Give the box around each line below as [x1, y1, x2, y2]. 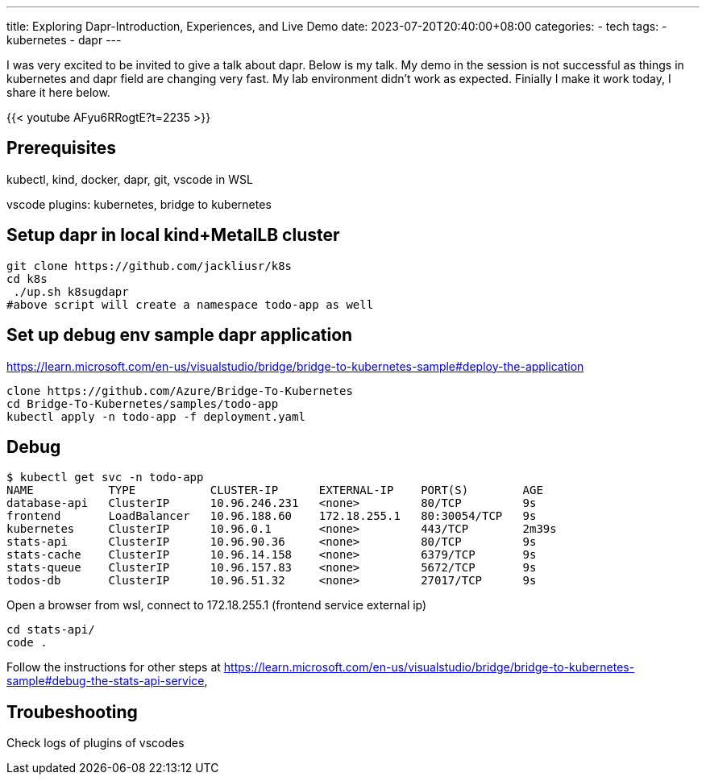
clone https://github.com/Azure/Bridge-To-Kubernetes [6, 384, 353, 397]
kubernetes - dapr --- [6, 33, 122, 47]
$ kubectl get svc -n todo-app [6, 471, 204, 484]
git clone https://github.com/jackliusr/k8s [6, 259, 293, 272]
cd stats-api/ [6, 623, 95, 637]
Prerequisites [6, 138, 116, 159]
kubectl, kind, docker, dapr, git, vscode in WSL [6, 172, 253, 186]
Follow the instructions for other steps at [6, 660, 221, 675]
